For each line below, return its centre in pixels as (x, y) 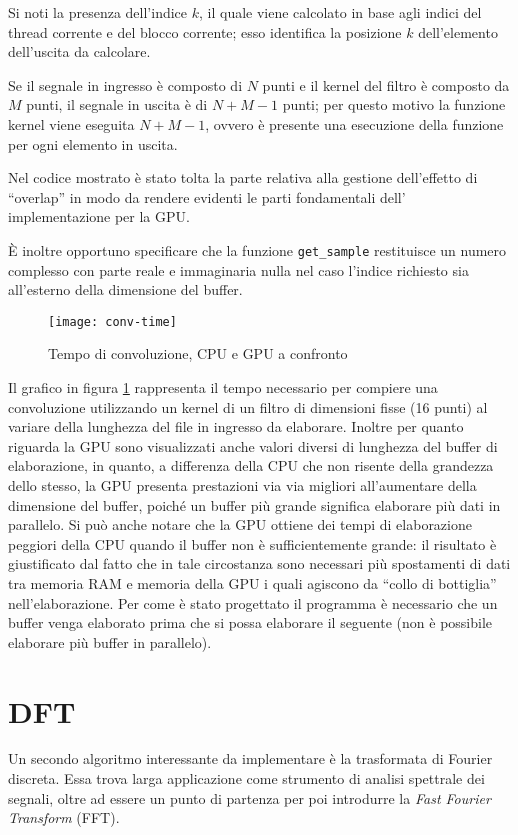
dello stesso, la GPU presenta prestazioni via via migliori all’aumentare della (242, 485)
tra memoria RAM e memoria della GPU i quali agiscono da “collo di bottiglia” (252, 582)
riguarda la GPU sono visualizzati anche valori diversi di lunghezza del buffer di (253, 445)
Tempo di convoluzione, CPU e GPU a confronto (198, 353)
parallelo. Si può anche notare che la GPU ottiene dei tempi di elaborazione (240, 524)
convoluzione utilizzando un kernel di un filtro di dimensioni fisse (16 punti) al (248, 406)
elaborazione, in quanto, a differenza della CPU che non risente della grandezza (251, 465)
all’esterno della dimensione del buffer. (125, 289)
